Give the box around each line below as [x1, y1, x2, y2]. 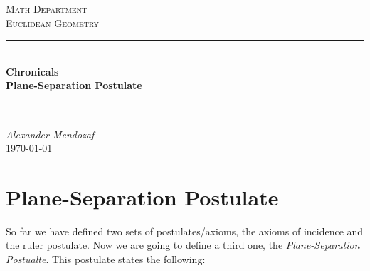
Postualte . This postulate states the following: [6, 252, 206, 267]
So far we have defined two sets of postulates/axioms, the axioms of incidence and [6, 223, 364, 238]
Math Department [6, 1, 88, 16]
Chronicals [6, 63, 59, 78]
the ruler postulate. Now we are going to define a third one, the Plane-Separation [6, 237, 360, 252]
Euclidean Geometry [6, 15, 100, 30]
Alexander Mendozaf [6, 126, 95, 141]
